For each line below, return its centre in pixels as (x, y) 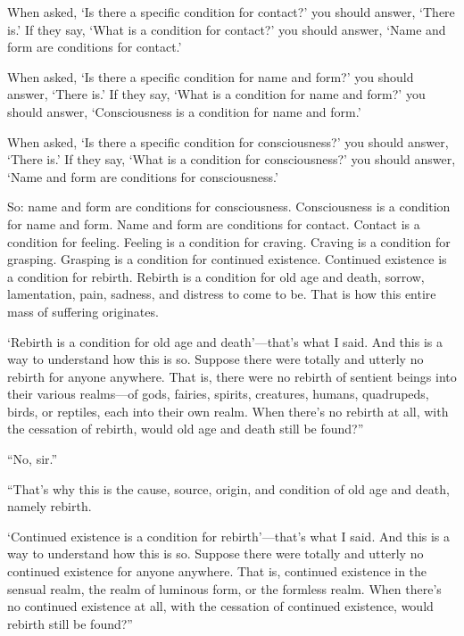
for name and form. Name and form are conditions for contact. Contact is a (214, 223)
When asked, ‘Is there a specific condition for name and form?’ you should (211, 76)
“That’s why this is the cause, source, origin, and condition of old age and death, (228, 488)
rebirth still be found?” (70, 623)
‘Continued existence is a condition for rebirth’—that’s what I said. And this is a (229, 536)
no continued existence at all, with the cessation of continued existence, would (220, 606)
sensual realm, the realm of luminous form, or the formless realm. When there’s (224, 588)
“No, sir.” (33, 459)
